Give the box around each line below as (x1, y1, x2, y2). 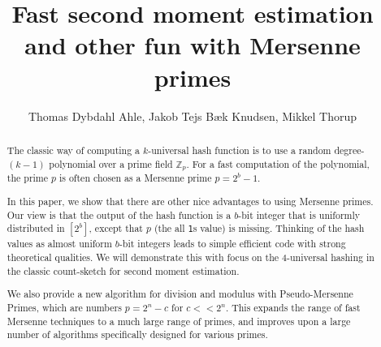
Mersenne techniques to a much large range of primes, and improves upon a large (6, 314, 351, 328)
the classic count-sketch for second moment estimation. (6, 263, 240, 277)
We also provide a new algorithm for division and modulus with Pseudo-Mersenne (6, 287, 353, 301)
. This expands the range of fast (225, 300, 361, 314)
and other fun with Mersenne (24, 28, 361, 62)
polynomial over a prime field (49, 156, 173, 170)
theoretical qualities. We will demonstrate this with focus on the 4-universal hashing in (6, 251, 375, 264)
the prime (6, 171, 49, 185)
